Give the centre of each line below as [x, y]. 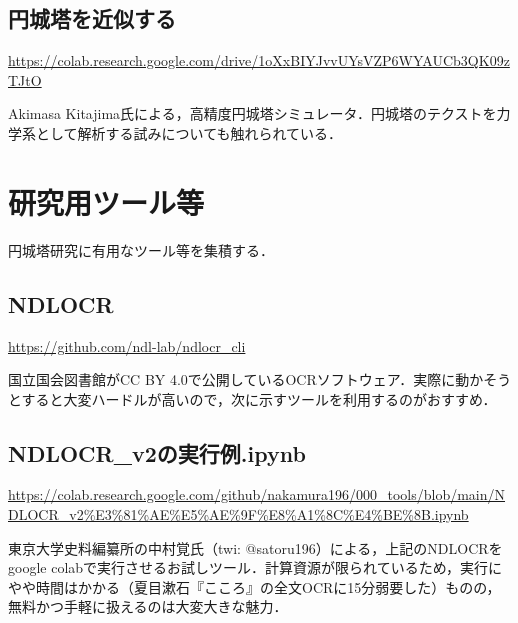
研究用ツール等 [106, 201]
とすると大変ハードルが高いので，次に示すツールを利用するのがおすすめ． [252, 398]
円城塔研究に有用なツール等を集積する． [141, 249]
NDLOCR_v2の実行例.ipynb [157, 452]
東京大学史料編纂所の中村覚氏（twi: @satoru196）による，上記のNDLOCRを [255, 547]
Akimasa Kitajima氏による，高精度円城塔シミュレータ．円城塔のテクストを [252, 113]
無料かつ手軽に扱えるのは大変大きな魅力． [148, 606]
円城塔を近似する [92, 18]
